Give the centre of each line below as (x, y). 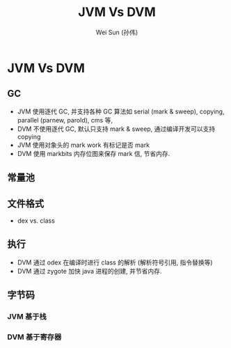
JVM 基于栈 (27, 317)
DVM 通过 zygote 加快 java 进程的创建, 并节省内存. (89, 271)
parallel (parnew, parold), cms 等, (65, 120)
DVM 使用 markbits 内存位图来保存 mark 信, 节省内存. (94, 153)
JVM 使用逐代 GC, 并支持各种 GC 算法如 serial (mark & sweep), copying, (121, 111)
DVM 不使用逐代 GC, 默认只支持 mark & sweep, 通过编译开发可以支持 (116, 129)
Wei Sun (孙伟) (117, 32)
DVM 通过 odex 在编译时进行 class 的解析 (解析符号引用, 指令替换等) (115, 262)
